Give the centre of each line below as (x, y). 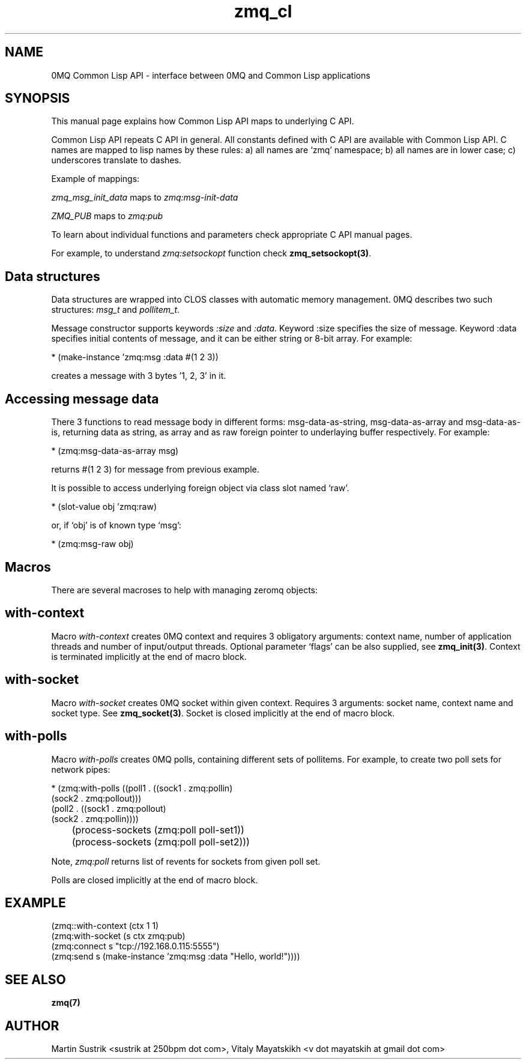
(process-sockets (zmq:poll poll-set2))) (161, 842)
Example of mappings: (95, 179)
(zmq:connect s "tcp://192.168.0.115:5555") (135, 946)
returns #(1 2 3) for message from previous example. (155, 470)
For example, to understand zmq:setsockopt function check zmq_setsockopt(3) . (211, 253)
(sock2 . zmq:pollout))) (96, 798)
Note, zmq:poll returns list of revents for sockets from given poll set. (186, 861)
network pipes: (81, 769)
